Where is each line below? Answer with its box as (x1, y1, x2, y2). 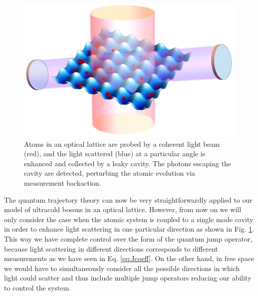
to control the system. (4, 282, 71, 293)
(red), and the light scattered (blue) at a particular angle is (24, 148, 206, 159)
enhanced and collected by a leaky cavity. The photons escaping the (24, 158, 232, 168)
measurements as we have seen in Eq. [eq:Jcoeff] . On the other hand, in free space (4, 253, 255, 264)
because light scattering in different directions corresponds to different (4, 243, 218, 254)
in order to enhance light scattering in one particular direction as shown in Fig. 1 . (4, 224, 255, 234)
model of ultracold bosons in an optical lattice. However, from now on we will (4, 204, 242, 215)
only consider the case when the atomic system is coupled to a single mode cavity (4, 214, 254, 224)
